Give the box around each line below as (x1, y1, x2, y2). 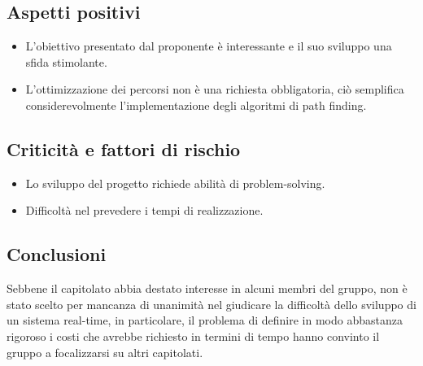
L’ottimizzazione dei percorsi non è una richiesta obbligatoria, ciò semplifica (25, 81, 404, 98)
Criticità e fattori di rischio (7, 136, 241, 161)
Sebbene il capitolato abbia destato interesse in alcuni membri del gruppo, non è (7, 280, 408, 297)
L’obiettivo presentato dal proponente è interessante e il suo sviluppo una (25, 37, 392, 54)
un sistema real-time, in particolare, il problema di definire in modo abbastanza (7, 312, 403, 329)
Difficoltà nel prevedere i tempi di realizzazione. (25, 202, 264, 219)
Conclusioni (7, 242, 107, 267)
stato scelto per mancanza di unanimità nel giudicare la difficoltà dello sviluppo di (7, 295, 416, 312)
